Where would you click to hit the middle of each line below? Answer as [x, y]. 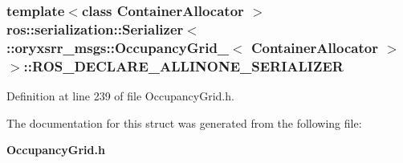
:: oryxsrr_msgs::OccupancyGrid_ [118, 47]
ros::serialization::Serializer [95, 29]
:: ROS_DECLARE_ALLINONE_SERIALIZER [183, 65]
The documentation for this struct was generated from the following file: [184, 122]
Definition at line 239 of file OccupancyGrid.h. [120, 95]
